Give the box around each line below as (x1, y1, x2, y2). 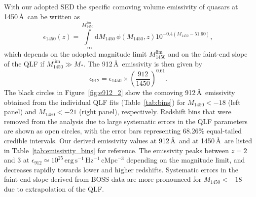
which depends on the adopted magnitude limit (4, 49, 147, 59)
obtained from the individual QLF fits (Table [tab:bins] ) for (4, 97, 185, 107)
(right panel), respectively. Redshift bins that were (79, 106, 231, 117)
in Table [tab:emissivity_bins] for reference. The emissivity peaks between (4, 145, 229, 155)
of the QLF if (4, 58, 44, 68)
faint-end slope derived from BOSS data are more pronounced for (4, 174, 202, 184)
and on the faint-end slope (168, 49, 248, 59)
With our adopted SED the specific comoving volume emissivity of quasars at (4, 1, 238, 11)
